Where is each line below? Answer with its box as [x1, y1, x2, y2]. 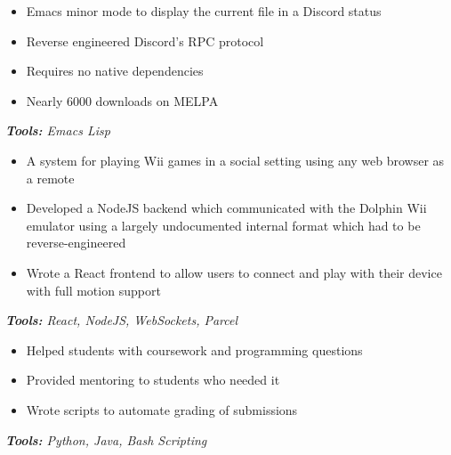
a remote [26, 168, 75, 187]
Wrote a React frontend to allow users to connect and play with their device [26, 263, 442, 281]
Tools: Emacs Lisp [5, 121, 110, 140]
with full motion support [26, 280, 161, 299]
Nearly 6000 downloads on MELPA [26, 91, 219, 110]
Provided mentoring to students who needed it [26, 370, 280, 389]
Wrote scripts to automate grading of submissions [26, 400, 298, 418]
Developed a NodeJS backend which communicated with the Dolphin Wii [26, 199, 427, 217]
